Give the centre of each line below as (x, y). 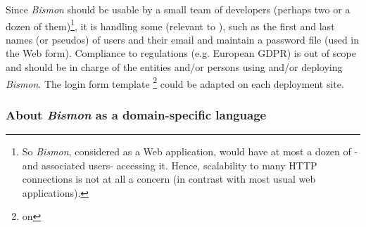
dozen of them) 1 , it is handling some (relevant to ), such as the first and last (170, 25)
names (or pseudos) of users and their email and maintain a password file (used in (183, 39)
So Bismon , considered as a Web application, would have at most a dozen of (187, 151)
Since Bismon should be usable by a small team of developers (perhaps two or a (178, 9)
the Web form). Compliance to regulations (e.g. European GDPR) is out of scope (181, 53)
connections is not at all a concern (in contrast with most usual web (169, 179)
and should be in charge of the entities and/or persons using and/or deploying (174, 67)
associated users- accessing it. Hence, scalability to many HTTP (179, 165)
